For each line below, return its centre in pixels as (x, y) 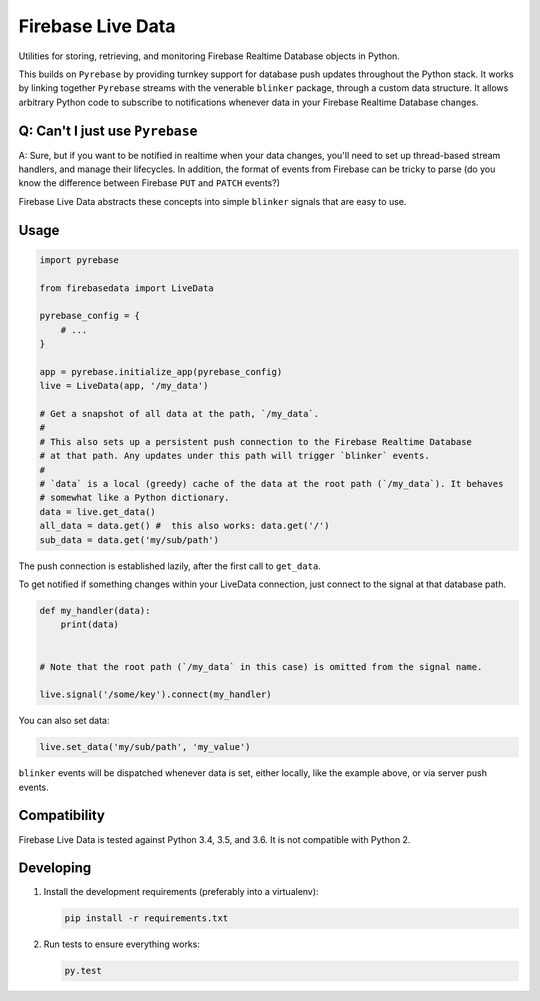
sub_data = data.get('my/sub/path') (129, 539)
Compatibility (61, 815)
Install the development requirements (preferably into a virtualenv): (181, 892)
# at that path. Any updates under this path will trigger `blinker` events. (234, 456)
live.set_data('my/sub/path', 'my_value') (145, 747)
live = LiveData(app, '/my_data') (124, 386)
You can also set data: (64, 721)
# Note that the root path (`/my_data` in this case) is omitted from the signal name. (261, 666)
